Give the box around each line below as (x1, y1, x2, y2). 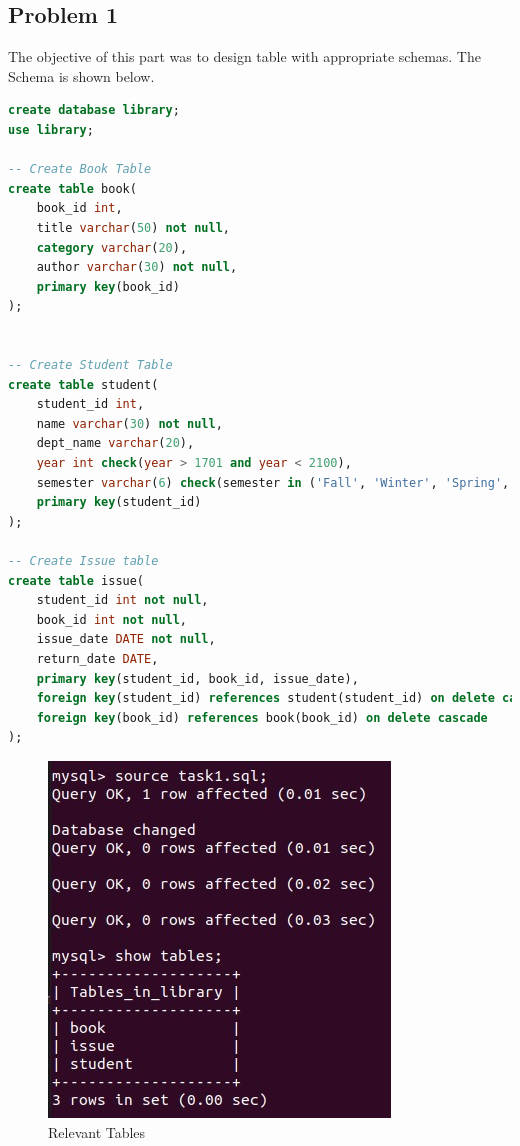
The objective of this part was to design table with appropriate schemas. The (8, 46, 481, 67)
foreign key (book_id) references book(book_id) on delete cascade (36, 710, 488, 725)
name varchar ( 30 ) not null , (36, 416, 223, 431)
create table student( (8, 377, 159, 392)
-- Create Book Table (8, 162, 152, 177)
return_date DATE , (36, 652, 159, 667)
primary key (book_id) (36, 279, 180, 294)
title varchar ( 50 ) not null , (36, 220, 231, 235)
